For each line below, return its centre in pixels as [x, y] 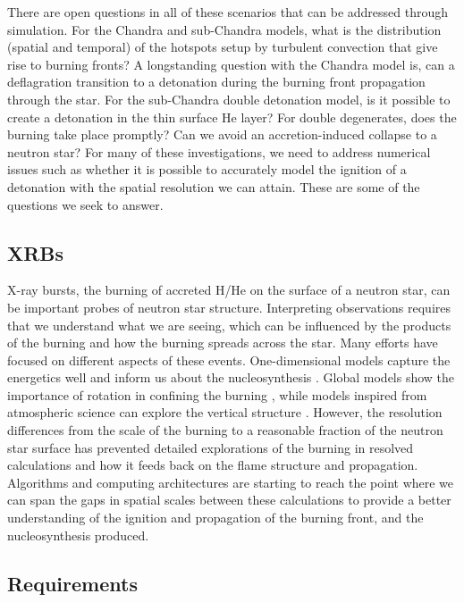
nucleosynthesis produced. [78, 535]
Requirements [72, 583]
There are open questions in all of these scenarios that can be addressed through [228, 12]
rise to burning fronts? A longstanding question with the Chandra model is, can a [231, 64]
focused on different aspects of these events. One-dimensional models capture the [229, 360]
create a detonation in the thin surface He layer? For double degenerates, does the [232, 117]
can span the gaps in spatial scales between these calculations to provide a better [229, 500]
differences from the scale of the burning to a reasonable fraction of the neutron [225, 430]
